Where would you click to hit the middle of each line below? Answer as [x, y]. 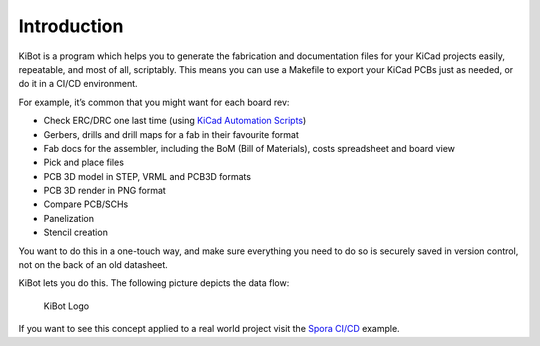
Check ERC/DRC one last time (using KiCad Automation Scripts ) [175, 121]
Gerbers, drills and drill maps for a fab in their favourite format [171, 134]
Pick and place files [84, 162]
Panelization [69, 218]
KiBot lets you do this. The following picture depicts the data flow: [154, 283]
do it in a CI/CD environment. [78, 84]
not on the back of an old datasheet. [93, 265]
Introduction [71, 26]
